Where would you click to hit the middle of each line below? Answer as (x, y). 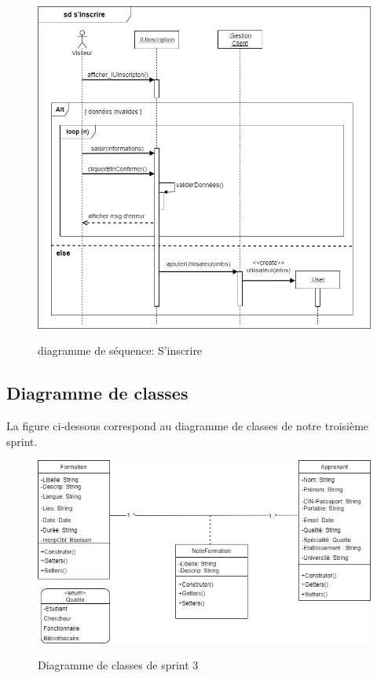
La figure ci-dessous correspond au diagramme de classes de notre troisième (188, 426)
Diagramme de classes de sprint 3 (118, 665)
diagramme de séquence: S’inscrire (120, 350)
